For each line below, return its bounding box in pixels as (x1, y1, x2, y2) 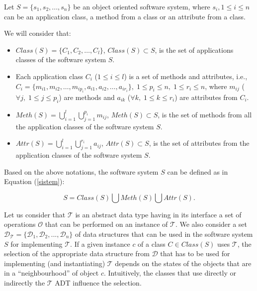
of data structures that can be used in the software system (75, 228, 253, 239)
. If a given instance (70, 238, 130, 249)
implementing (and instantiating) (4, 258, 105, 268)
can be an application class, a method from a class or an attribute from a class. (4, 11, 246, 21)
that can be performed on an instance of (45, 219, 168, 229)
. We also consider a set (175, 219, 248, 229)
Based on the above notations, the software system (4, 166, 159, 177)
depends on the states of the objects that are (115, 258, 252, 268)
